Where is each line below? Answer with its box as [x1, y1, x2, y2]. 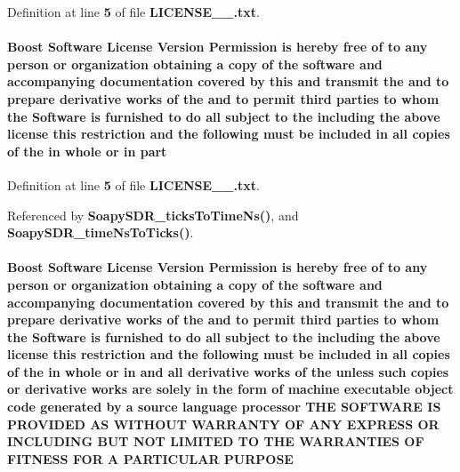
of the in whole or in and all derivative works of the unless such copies [7, 362, 449, 380]
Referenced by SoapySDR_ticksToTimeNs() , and [7, 205, 299, 224]
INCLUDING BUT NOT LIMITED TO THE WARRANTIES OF [7, 432, 424, 451]
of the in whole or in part [7, 141, 167, 160]
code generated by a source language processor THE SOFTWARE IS [7, 397, 441, 416]
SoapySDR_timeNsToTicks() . [7, 223, 194, 242]
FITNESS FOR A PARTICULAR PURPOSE [7, 449, 294, 468]
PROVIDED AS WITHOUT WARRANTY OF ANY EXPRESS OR [7, 414, 440, 433]
